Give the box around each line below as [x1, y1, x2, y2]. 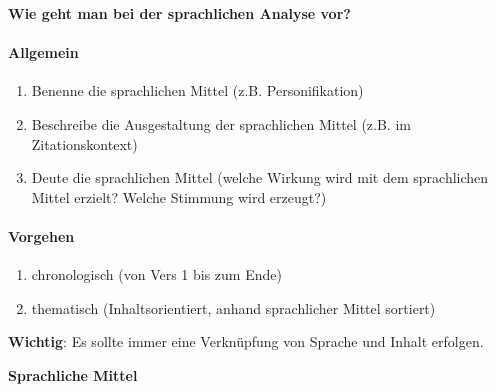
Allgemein [8, 42, 79, 63]
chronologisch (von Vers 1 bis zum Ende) [31, 264, 282, 285]
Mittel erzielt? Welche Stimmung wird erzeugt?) [31, 186, 327, 207]
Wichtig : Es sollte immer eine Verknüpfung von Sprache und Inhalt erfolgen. [8, 331, 484, 352]
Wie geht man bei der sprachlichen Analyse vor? [8, 3, 351, 23]
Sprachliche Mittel [8, 364, 138, 385]
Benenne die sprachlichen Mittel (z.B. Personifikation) [31, 80, 364, 101]
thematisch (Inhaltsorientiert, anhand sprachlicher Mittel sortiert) [31, 297, 436, 318]
